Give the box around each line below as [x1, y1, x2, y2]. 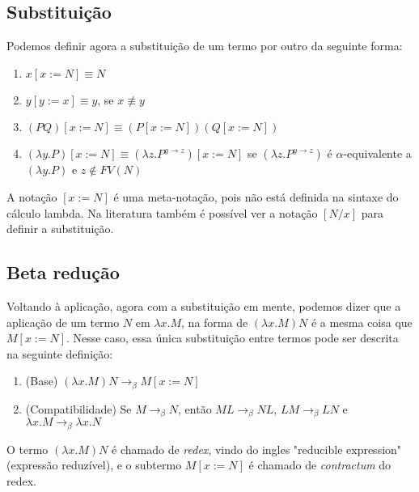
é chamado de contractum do [248, 456, 391, 473]
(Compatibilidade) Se [25, 400, 132, 417]
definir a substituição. [6, 220, 114, 237]
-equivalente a [343, 145, 412, 162]
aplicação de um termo [6, 313, 120, 330]
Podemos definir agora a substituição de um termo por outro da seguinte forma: [6, 37, 403, 54]
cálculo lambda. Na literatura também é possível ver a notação [6, 204, 318, 221]
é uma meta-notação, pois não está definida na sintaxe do [113, 188, 399, 205]
